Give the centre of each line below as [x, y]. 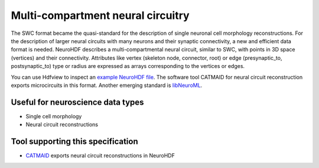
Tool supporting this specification [74, 141]
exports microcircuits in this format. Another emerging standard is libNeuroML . [107, 85]
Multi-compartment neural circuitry [100, 15]
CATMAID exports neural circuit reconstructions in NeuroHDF [100, 156]
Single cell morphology [54, 116]
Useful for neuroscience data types [77, 102]
